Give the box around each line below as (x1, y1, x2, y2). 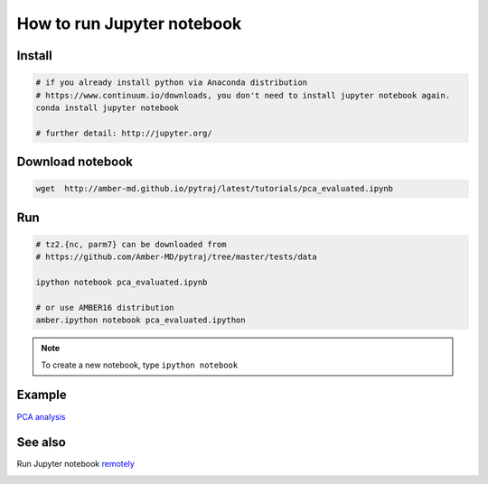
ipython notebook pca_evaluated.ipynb (35, 277, 208, 288)
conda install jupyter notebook (35, 102, 180, 113)
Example (16, 387, 67, 403)
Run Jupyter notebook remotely (16, 459, 136, 470)
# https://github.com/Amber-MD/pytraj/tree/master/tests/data (35, 252, 317, 262)
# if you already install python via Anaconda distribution (35, 78, 308, 88)
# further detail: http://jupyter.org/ (35, 127, 212, 138)
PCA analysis (16, 411, 66, 422)
